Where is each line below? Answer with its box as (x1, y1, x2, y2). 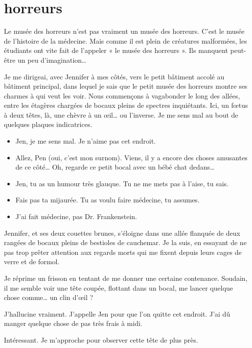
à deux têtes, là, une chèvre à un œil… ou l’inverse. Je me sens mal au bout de (4, 109, 238, 120)
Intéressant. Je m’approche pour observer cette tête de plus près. (4, 334, 198, 345)
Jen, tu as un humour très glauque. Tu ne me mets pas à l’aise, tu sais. (15, 178, 229, 188)
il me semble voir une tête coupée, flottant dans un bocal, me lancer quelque (4, 282, 233, 293)
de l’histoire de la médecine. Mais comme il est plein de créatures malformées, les (4, 35, 247, 46)
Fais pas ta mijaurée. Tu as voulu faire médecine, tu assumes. (15, 195, 200, 205)
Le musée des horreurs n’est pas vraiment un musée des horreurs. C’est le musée (4, 26, 245, 36)
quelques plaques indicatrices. (4, 119, 92, 129)
